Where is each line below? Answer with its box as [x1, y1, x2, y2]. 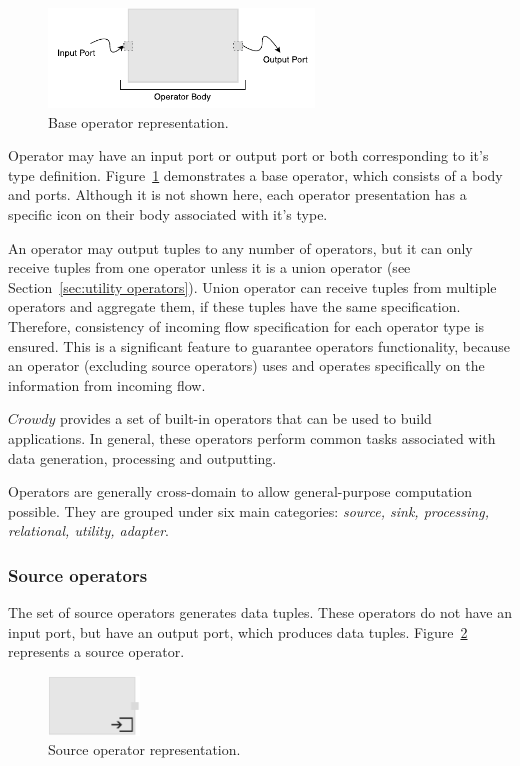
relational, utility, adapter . [8, 520, 170, 541]
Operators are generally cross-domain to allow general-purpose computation [8, 481, 473, 502]
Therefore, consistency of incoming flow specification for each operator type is [8, 315, 485, 336]
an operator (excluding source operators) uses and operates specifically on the [8, 355, 485, 376]
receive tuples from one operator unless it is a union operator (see [8, 257, 411, 278]
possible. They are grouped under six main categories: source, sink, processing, [8, 500, 489, 521]
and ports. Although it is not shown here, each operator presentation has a [8, 184, 467, 205]
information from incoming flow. [8, 374, 206, 395]
